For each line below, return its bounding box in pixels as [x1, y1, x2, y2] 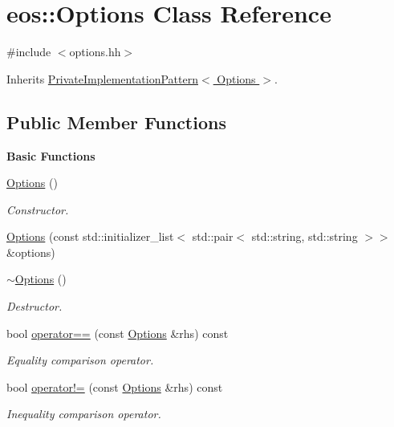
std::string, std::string [251, 228, 358, 245]
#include [6, 43, 51, 60]
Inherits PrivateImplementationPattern [6, 70, 198, 87]
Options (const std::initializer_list [6, 228, 174, 245]
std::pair [192, 228, 234, 245]
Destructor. [6, 298, 63, 315]
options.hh [69, 43, 121, 60]
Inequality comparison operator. [6, 405, 161, 422]
